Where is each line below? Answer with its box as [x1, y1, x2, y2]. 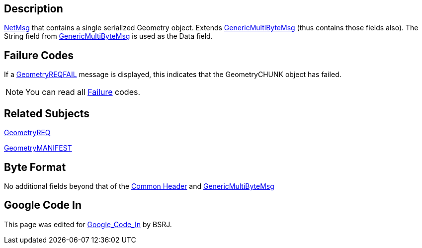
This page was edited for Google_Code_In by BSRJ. [4, 220, 172, 229]
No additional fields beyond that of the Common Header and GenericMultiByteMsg [4, 181, 274, 190]
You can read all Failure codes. [25, 87, 141, 97]
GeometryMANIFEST [4, 144, 72, 153]
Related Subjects [4, 107, 90, 120]
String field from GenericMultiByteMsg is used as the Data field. [4, 32, 213, 41]
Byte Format [4, 161, 66, 173]
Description [4, 2, 63, 15]
